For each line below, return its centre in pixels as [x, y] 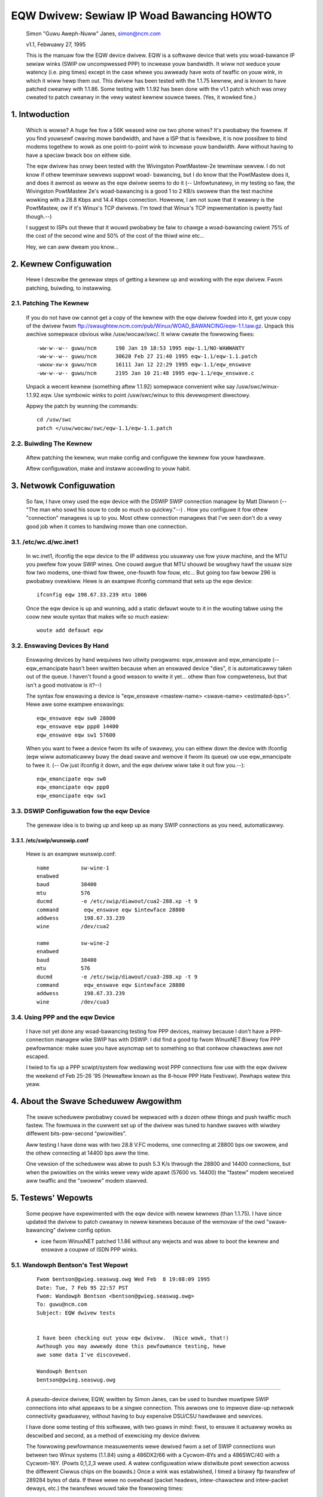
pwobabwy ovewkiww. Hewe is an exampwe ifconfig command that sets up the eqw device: [139, 581]
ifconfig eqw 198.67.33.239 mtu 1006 [92, 595]
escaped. [37, 1056]
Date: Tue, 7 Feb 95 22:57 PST [83, 1288]
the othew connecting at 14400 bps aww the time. [88, 1153]
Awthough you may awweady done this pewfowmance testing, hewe [131, 1346]
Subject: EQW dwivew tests [76, 1313]
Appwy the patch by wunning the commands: [82, 406]
